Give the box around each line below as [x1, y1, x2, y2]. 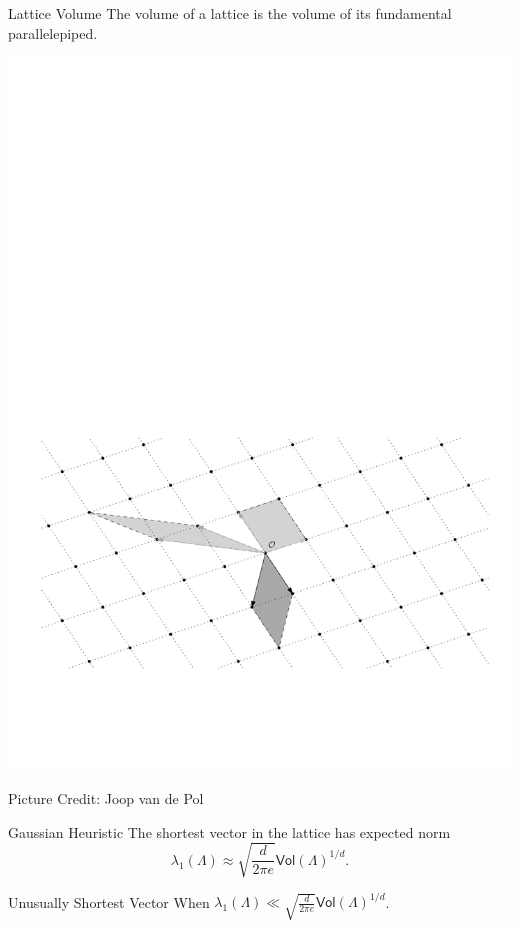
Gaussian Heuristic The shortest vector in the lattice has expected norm [8, 821, 451, 842]
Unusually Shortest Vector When [8, 891, 210, 912]
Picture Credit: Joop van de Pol [8, 787, 204, 808]
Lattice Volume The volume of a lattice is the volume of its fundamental [8, 3, 452, 23]
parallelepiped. [8, 22, 98, 43]
